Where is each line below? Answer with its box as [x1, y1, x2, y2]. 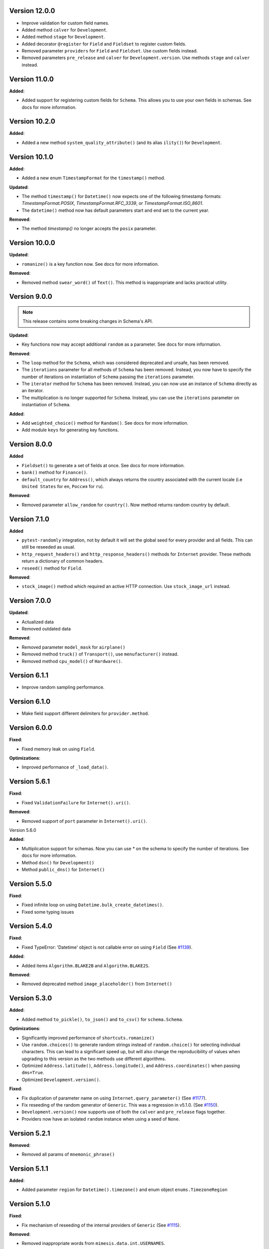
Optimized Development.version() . [21, 1077, 101, 1083]
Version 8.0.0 [9, 440, 52, 449]
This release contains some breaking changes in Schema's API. [22, 318, 153, 324]
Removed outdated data [21, 626, 71, 632]
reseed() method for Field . [21, 565, 83, 571]
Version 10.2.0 [9, 117, 56, 126]
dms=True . [21, 1070, 44, 1076]
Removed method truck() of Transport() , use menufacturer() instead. [21, 651, 179, 657]
